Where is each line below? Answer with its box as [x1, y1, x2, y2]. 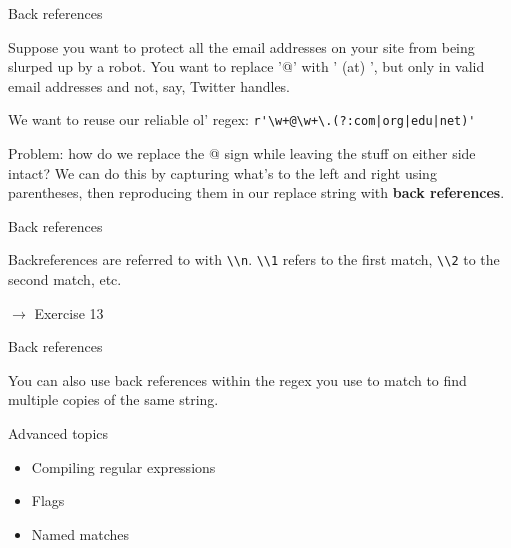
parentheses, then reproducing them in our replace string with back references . [8, 182, 505, 203]
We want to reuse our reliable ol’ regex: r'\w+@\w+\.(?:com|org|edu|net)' [8, 109, 476, 130]
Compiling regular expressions [31, 456, 216, 477]
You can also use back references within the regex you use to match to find [8, 369, 467, 390]
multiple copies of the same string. [8, 389, 219, 410]
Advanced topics [8, 423, 109, 444]
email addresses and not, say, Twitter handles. [8, 75, 291, 96]
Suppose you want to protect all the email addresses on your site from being [8, 36, 475, 57]
